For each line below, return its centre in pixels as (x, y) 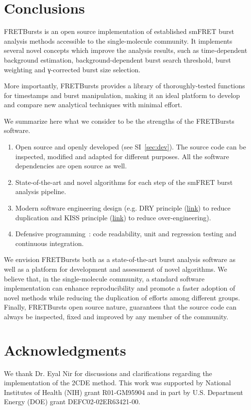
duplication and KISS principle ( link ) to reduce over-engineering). (113, 217)
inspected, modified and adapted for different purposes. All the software (122, 156)
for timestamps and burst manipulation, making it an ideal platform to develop (122, 95)
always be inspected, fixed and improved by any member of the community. (116, 316)
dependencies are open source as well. (71, 166)
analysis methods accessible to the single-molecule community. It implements (118, 41)
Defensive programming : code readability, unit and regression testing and (126, 234)
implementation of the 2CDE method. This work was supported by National (117, 383)
